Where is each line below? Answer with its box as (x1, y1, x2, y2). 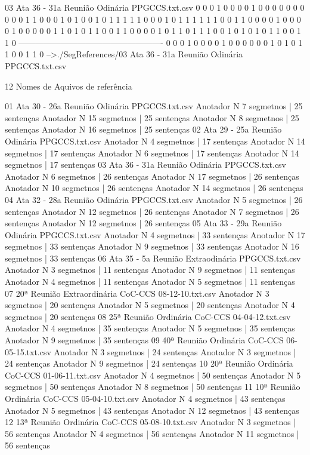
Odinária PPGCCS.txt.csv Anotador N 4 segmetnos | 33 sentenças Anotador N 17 (5, 228, 305, 241)
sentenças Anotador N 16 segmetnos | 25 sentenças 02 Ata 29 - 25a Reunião (5, 123, 282, 136)
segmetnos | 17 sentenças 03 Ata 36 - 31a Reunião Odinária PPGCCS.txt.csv (5, 158, 287, 171)
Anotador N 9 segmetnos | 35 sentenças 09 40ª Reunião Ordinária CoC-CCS (5, 334, 284, 346)
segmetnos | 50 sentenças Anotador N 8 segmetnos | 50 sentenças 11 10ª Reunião (5, 380, 300, 393)
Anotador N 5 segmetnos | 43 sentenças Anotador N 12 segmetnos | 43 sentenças (5, 404, 299, 416)
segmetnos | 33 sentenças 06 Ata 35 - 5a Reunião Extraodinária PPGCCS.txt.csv (5, 251, 301, 264)
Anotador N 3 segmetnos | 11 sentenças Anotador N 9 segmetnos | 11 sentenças (5, 263, 295, 276)
